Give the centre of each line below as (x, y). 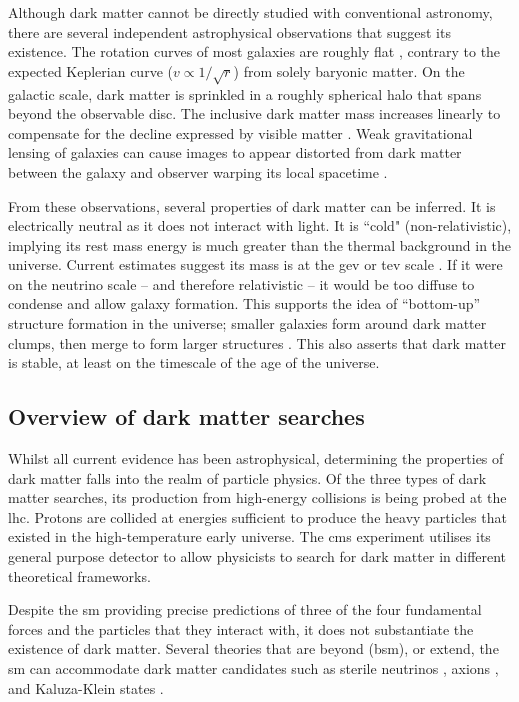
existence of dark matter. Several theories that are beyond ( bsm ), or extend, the (253, 648)
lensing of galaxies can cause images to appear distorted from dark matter (235, 152)
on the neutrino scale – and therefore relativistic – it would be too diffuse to (241, 283)
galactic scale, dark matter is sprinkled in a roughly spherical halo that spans (245, 93)
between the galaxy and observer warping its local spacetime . (198, 171)
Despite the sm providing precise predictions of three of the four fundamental (245, 609)
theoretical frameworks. (79, 575)
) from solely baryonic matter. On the (349, 70)
